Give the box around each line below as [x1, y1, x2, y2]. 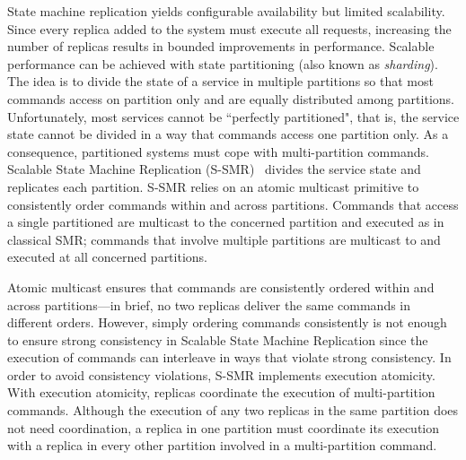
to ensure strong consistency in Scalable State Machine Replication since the [7, 330, 428, 349]
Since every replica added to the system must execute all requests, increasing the [7, 19, 452, 38]
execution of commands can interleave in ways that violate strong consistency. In [7, 348, 452, 367]
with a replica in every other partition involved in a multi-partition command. [7, 436, 437, 455]
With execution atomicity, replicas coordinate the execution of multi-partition [7, 383, 435, 402]
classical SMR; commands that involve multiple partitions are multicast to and [7, 230, 441, 248]
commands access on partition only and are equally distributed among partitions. [7, 89, 454, 108]
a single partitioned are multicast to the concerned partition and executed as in [7, 213, 444, 231]
